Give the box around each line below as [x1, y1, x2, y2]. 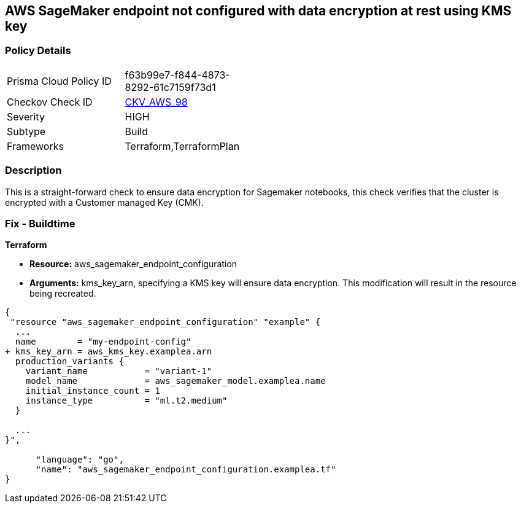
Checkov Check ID [7, 95, 93, 108]
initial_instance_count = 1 [25, 386, 160, 396]
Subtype [7, 125, 46, 138]
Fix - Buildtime [5, 217, 75, 230]
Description [5, 164, 62, 177]
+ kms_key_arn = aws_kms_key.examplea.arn [5, 346, 212, 357]
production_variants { [15, 356, 124, 367]
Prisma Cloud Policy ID [7, 74, 112, 87]
